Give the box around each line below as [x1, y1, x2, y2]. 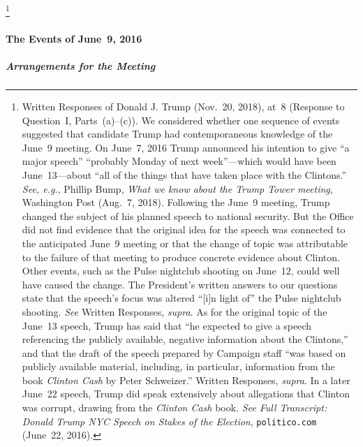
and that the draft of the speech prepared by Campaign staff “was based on [22, 345, 346, 360]
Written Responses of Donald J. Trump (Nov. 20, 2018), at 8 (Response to [22, 99, 345, 113]
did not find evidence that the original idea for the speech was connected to [22, 222, 346, 237]
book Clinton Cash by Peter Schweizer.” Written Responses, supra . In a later [22, 372, 350, 387]
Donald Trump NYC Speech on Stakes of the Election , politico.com [22, 413, 317, 428]
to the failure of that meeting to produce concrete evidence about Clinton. [22, 249, 340, 264]
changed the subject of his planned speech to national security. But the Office [22, 208, 354, 223]
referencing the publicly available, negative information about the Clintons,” [22, 332, 348, 346]
